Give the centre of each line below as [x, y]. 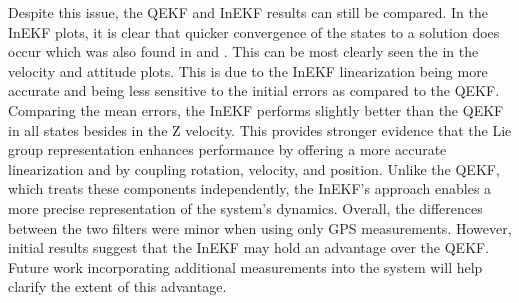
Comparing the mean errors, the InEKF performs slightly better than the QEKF [256, 109]
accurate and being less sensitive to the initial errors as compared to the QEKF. [254, 90]
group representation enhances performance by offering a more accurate [227, 149]
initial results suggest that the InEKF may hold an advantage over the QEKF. [249, 247]
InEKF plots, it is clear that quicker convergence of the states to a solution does [254, 31]
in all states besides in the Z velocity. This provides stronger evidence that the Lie [260, 129]
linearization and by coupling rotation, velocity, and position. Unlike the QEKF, [254, 168]
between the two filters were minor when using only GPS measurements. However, [260, 227]
